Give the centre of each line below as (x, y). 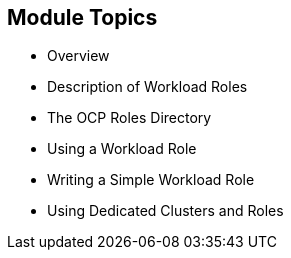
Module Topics (82, 17)
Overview (78, 56)
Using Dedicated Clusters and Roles (165, 211)
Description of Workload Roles (147, 87)
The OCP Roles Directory (129, 118)
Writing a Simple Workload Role (151, 180)
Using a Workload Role (122, 149)
